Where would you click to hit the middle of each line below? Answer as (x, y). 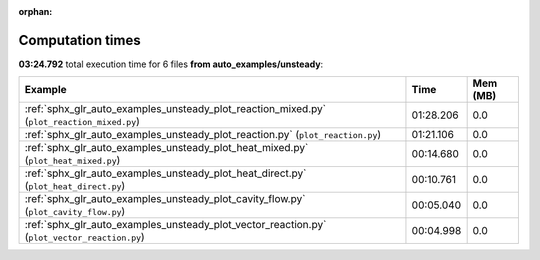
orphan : (35, 11)
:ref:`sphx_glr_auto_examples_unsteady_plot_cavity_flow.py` (165, 199)
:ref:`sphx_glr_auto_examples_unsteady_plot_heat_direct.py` (165, 173)
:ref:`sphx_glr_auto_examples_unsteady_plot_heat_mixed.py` (166, 148)
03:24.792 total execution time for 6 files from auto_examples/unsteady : (171, 64)
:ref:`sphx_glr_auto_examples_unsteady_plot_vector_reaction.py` (175, 225)
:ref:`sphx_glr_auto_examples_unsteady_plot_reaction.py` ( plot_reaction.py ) (203, 135)
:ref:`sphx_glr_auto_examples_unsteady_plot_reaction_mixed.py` (175, 109)
